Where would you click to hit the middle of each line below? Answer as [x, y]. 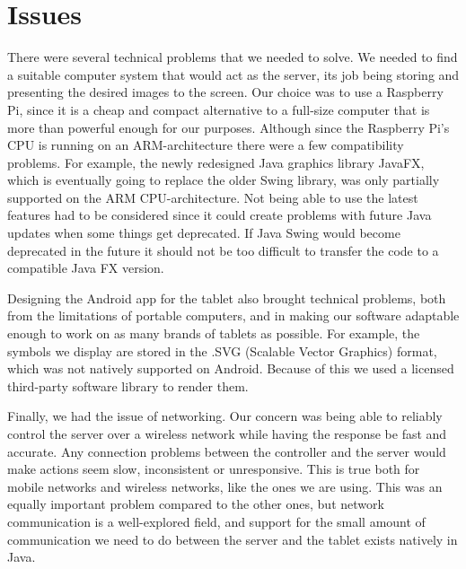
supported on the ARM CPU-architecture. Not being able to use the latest [213, 197]
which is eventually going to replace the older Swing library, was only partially [224, 180]
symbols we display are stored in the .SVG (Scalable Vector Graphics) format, [222, 350]
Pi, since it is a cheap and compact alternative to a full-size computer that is [219, 109]
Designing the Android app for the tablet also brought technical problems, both [227, 298]
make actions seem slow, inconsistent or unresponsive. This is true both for [214, 469]
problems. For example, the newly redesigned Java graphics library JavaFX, [216, 162]
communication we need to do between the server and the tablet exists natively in [233, 539]
